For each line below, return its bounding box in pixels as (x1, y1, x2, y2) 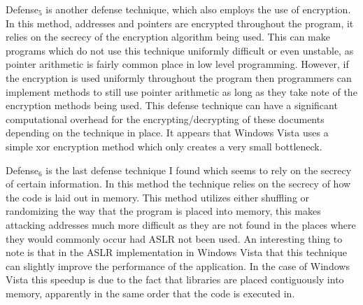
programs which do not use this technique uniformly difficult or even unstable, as (6, 43, 354, 57)
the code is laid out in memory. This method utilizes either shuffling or (6, 190, 310, 204)
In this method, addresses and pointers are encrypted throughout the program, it (6, 15, 354, 30)
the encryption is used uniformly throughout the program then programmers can (6, 70, 352, 85)
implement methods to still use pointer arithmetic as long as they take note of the (6, 84, 357, 99)
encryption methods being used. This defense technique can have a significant (6, 98, 338, 113)
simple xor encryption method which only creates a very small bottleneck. (6, 139, 322, 153)
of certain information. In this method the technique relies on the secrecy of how (6, 176, 351, 191)
